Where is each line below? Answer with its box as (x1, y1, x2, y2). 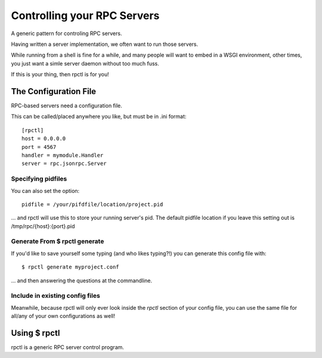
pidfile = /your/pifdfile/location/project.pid (21, 201, 163, 208)
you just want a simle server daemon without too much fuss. (11, 60, 159, 67)
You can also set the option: (11, 187, 80, 194)
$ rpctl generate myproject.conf (21, 264, 119, 270)
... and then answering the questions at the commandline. (11, 277, 152, 284)
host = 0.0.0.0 (21, 135, 66, 142)
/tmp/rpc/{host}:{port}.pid (11, 222, 75, 229)
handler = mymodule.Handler (21, 152, 104, 158)
